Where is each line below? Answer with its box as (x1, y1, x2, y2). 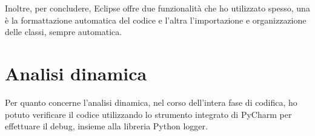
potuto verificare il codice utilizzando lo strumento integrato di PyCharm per (5, 108, 292, 120)
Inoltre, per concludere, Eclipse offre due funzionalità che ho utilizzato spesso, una (5, 2, 310, 14)
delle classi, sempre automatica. (5, 25, 122, 38)
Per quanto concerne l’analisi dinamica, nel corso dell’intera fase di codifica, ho (5, 96, 297, 108)
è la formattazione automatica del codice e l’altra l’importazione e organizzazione (5, 13, 307, 26)
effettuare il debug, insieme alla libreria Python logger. (5, 120, 208, 132)
